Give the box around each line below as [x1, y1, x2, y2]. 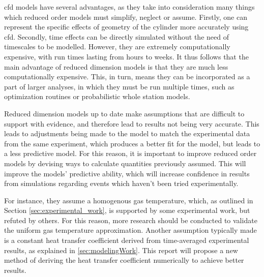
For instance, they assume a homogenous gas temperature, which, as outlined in [4, 195, 253, 205]
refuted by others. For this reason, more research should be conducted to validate [4, 214, 257, 225]
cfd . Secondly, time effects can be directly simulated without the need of [4, 31, 229, 42]
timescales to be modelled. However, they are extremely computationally [4, 41, 230, 52]
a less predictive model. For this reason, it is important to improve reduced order [4, 148, 257, 159]
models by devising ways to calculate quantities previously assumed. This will [4, 158, 246, 168]
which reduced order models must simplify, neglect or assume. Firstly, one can [4, 11, 248, 22]
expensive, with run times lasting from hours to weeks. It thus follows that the [4, 51, 249, 61]
